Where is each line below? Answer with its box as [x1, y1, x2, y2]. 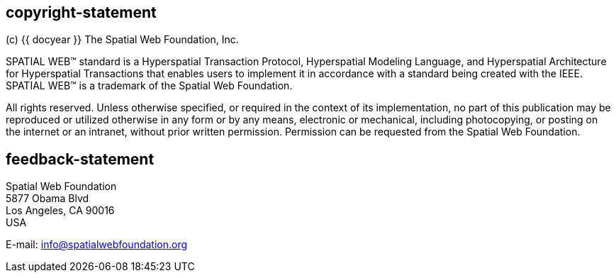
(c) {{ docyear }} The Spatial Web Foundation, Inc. [6, 33, 239, 46]
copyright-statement [6, 4, 157, 21]
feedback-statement [6, 150, 155, 168]
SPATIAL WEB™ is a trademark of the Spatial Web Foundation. [6, 79, 293, 92]
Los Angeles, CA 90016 [6, 204, 115, 217]
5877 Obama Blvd [6, 192, 89, 205]
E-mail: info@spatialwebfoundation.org [6, 238, 188, 251]
